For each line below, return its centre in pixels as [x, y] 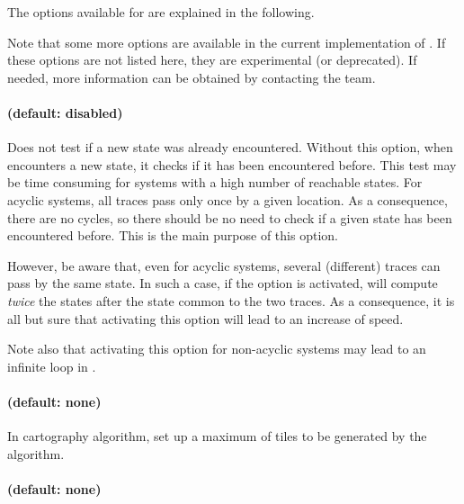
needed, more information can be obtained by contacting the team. [192, 77]
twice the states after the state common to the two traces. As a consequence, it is [231, 300]
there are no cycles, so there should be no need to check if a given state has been [230, 217]
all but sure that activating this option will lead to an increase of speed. [205, 318]
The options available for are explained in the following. [161, 12]
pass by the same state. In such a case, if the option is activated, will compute [223, 283]
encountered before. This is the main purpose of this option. [173, 235]
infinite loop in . [52, 366]
